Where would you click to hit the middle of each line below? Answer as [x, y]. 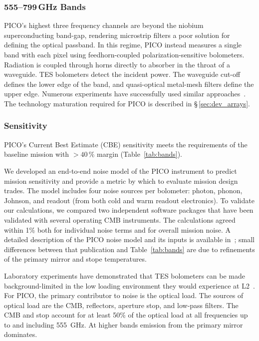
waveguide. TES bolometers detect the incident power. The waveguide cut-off [122, 74]
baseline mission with [37, 154]
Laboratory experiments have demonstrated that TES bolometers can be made [125, 275]
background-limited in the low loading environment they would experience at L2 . [129, 285]
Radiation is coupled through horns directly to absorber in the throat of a [117, 64]
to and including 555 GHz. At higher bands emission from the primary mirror [124, 324]
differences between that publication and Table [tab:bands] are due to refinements [129, 249]
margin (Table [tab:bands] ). [139, 154]
